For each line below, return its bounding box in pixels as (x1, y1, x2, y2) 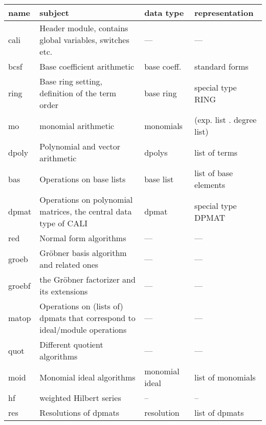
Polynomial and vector (39, 140, 120, 152)
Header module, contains (39, 22, 128, 34)
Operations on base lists (39, 173, 126, 185)
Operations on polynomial (39, 194, 133, 205)
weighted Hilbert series (39, 392, 121, 403)
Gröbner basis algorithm (39, 247, 127, 259)
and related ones (39, 259, 99, 270)
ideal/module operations (39, 324, 127, 335)
